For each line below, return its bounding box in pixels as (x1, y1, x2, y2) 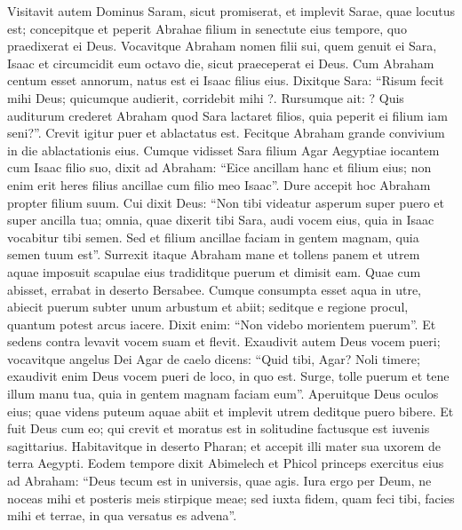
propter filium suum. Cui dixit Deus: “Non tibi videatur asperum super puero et (7, 193, 444, 211)
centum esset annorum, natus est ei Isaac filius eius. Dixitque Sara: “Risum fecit (7, 71, 444, 90)
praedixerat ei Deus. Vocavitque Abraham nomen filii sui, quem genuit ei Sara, (7, 36, 437, 55)
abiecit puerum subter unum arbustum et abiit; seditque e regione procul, (7, 297, 409, 316)
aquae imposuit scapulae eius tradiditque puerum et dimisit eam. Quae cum (7, 262, 421, 281)
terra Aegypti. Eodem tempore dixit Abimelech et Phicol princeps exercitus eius (7, 454, 444, 472)
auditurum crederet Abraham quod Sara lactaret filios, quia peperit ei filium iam (7, 106, 448, 124)
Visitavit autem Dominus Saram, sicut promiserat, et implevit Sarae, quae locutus (7, 2, 455, 20)
